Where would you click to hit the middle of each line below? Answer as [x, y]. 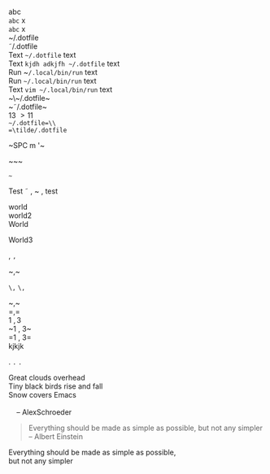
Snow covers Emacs [43, 395]
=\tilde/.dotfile [38, 130]
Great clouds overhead [47, 378]
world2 [20, 215]
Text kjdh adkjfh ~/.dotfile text [64, 63]
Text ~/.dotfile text [42, 55]
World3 [21, 240]
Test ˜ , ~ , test [33, 191]
